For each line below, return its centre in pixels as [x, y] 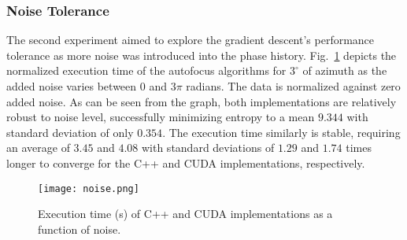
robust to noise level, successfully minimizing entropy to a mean [161, 117]
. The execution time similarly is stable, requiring [281, 132]
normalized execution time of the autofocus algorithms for [146, 70]
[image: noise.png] [89, 188]
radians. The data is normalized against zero [293, 86]
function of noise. [80, 229]
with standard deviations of [208, 148]
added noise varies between [72, 86]
